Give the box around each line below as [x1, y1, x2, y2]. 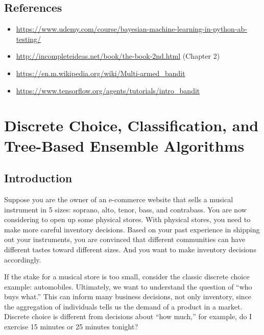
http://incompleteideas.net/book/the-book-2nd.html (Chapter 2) [16, 51, 220, 61]
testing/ [16, 33, 41, 44]
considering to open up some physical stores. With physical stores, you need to [4, 214, 251, 225]
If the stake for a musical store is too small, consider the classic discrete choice [4, 271, 250, 282]
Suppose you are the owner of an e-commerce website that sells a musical [4, 194, 233, 204]
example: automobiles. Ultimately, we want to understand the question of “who [4, 281, 252, 292]
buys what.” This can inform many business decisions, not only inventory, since [4, 291, 252, 302]
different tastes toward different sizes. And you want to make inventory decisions [4, 244, 256, 254]
